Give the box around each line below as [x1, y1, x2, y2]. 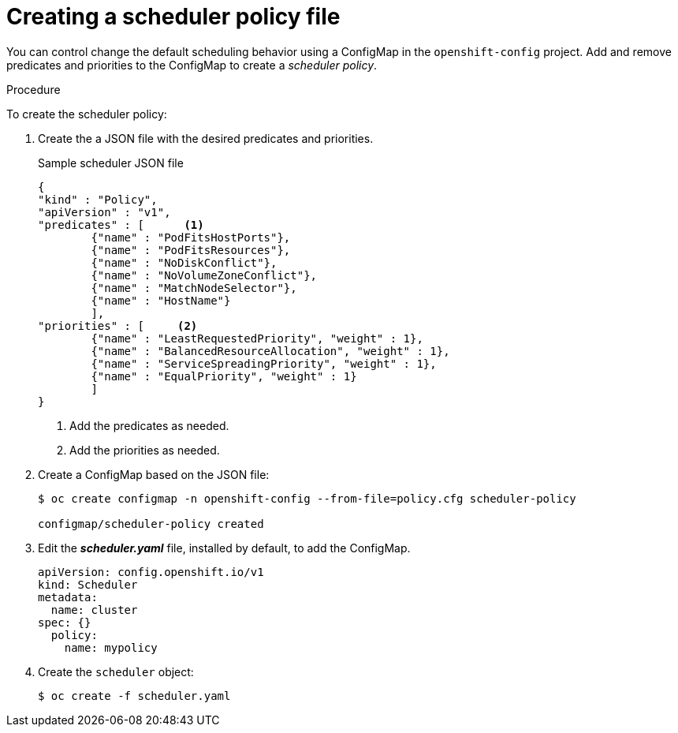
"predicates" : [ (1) [38, 218, 204, 231]
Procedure [6, 82, 61, 96]
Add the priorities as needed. [69, 443, 220, 457]
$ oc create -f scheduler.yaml [38, 689, 231, 702]
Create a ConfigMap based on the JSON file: [38, 467, 270, 481]
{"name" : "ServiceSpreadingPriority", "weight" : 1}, [91, 357, 437, 370]
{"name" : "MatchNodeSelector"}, [91, 281, 297, 294]
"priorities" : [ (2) [38, 319, 198, 332]
